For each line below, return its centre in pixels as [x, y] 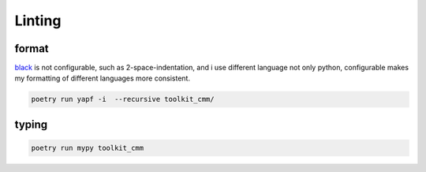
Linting [38, 21]
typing [31, 124]
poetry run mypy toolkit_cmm [88, 148]
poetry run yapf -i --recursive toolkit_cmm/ [123, 99]
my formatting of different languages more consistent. [103, 78]
